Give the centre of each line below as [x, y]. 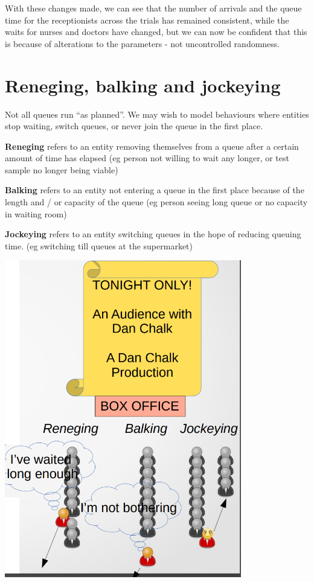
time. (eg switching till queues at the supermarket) [99, 245]
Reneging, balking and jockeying [143, 85]
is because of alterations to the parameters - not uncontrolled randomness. [143, 43]
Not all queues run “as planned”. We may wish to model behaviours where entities [157, 114]
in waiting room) [36, 213]
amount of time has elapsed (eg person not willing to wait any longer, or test [147, 158]
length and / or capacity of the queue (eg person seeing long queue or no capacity [156, 202]
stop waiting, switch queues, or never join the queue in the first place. [134, 126]
